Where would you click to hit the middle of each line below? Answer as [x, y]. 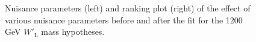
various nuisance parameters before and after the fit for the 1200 [124, 19]
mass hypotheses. [73, 31]
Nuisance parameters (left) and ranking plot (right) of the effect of [128, 8]
